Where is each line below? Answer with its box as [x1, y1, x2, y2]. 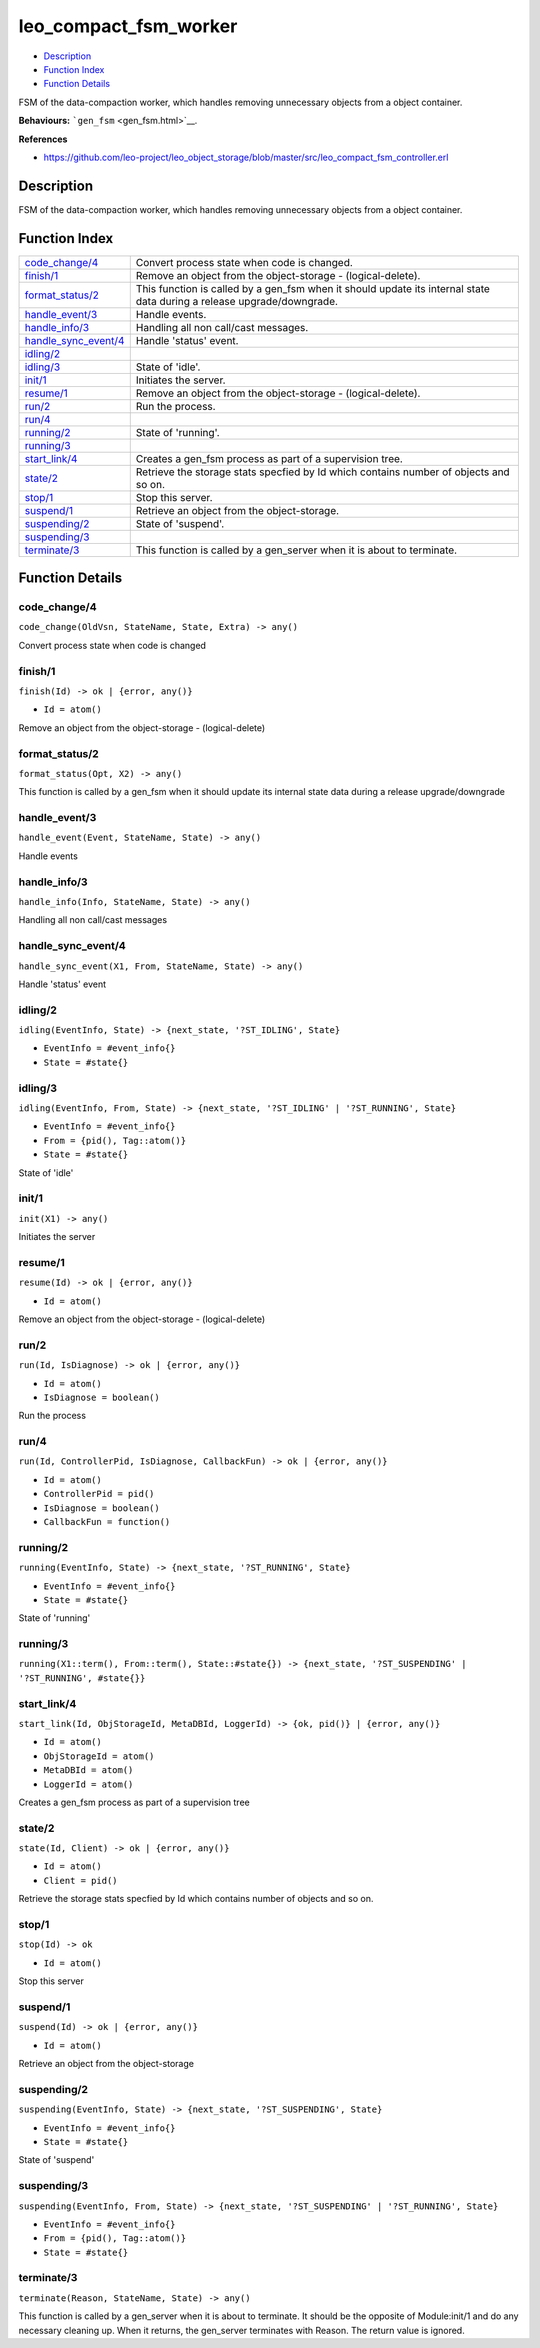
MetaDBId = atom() [43, 1765, 134, 1776]
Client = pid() [43, 1875, 119, 1886]
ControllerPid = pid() [43, 1488, 155, 1500]
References [18, 133, 68, 145]
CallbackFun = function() [43, 1516, 171, 1527]
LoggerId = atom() [43, 1778, 134, 1790]
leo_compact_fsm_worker [18, 15, 238, 37]
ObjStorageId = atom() [43, 1750, 155, 1762]
